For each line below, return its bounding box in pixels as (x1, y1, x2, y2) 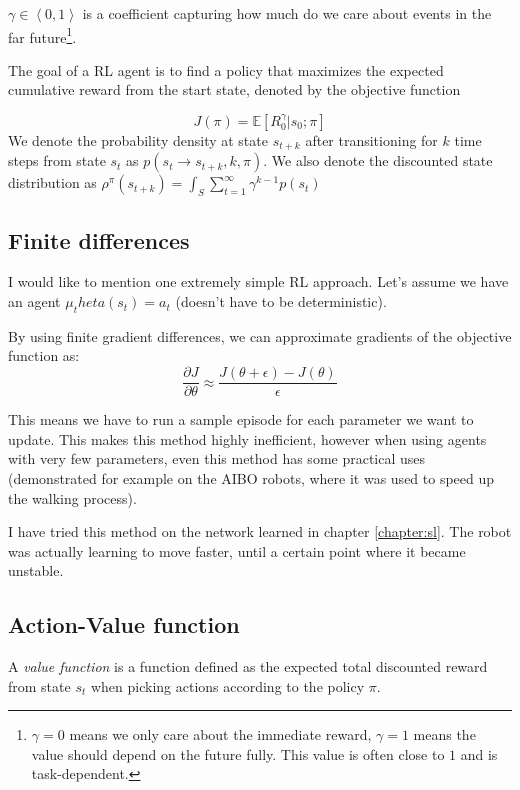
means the (413, 724, 476, 745)
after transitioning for (305, 130, 438, 151)
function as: (8, 345, 80, 366)
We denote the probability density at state (8, 130, 268, 151)
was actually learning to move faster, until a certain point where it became (8, 540, 466, 561)
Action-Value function (8, 609, 240, 640)
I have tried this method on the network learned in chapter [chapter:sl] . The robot (8, 521, 512, 542)
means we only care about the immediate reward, (69, 724, 372, 745)
